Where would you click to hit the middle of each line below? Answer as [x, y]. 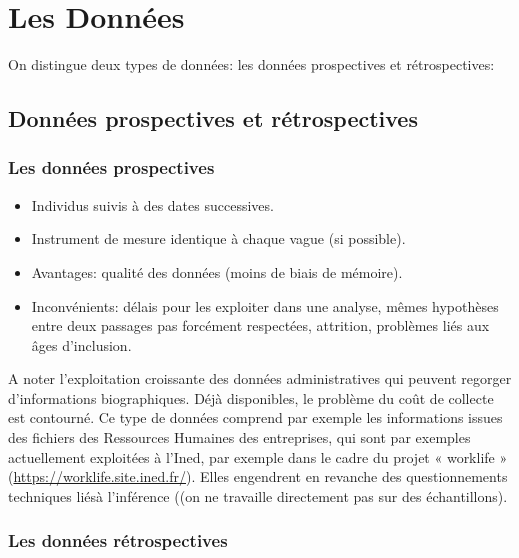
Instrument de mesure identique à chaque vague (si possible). [218, 238]
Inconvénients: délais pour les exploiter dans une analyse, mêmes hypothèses [265, 305]
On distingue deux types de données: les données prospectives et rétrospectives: [251, 64]
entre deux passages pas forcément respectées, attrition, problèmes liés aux [260, 325]
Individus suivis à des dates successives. [152, 204]
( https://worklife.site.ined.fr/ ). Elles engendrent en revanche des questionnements [258, 476]
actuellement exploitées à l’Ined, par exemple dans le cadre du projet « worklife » [258, 456]
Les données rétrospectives [118, 540]
